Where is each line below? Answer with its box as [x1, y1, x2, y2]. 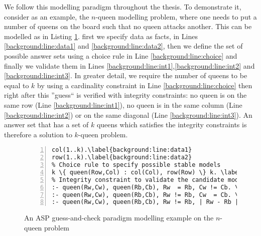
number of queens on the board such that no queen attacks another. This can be [4, 21, 252, 32]
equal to [4, 80, 29, 90]
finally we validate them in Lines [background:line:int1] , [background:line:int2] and [4, 60, 255, 71]
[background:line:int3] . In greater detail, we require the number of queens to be [4, 70, 247, 81]
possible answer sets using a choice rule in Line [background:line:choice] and [4, 50, 237, 61]
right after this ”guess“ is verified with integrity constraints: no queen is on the [4, 90, 247, 100]
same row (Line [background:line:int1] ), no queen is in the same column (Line [4, 99, 242, 110]
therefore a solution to [4, 129, 72, 139]
